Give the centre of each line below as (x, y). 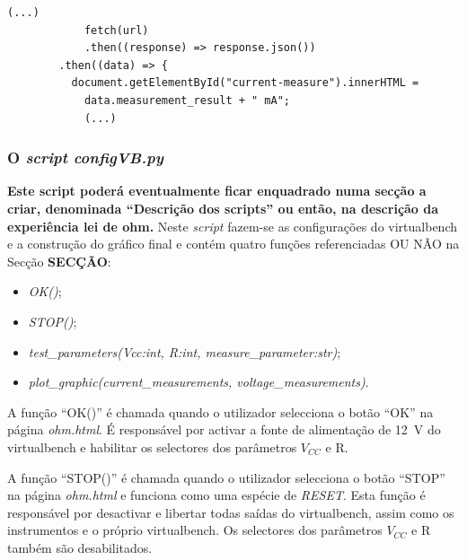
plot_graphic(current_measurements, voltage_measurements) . (198, 382)
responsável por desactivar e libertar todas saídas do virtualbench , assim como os (231, 512)
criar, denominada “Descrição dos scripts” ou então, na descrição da (223, 208)
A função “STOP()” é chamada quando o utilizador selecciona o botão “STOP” (226, 477)
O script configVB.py (85, 157)
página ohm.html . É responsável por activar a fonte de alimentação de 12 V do (224, 429)
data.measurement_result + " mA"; (187, 100)
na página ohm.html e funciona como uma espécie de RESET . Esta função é (216, 495)
